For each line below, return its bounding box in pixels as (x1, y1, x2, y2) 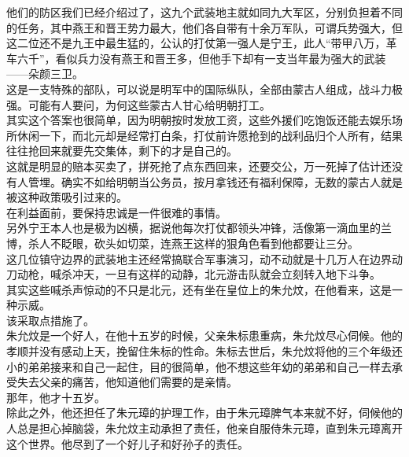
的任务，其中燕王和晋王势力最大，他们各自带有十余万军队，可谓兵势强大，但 (6, 19, 403, 35)
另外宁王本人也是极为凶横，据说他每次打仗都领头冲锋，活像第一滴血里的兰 (6, 219, 392, 236)
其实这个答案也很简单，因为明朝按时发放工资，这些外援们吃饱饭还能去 (6, 112, 370, 128)
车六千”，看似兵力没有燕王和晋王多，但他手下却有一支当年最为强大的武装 (6, 50, 386, 66)
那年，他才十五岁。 (6, 389, 105, 405)
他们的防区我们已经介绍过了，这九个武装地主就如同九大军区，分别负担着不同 (6, 4, 403, 20)
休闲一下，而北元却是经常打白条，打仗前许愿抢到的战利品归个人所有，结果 (17, 127, 403, 143)
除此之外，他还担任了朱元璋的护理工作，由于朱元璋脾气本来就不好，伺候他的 (6, 404, 403, 421)
